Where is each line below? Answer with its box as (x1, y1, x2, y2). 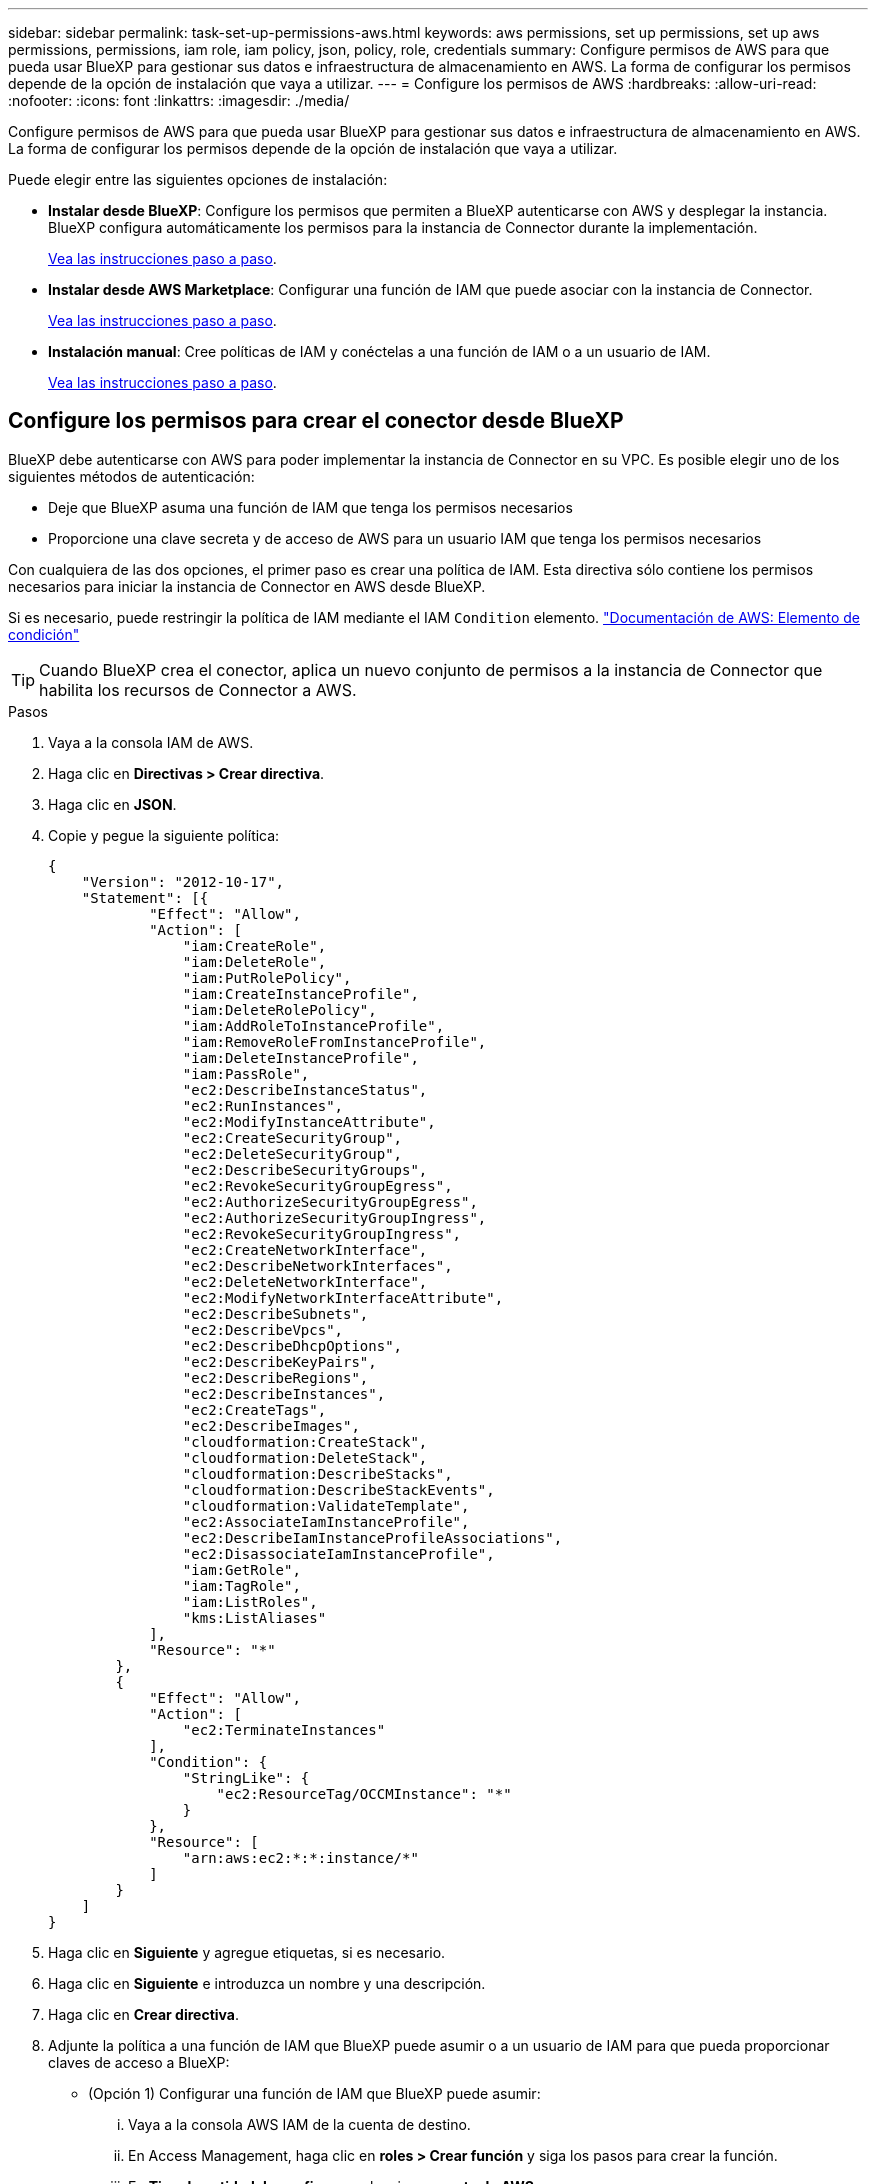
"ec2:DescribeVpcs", (182, 1321, 344, 1338)
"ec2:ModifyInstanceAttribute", (182, 1113, 436, 1130)
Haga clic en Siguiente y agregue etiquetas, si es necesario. (48, 1943, 446, 1961)
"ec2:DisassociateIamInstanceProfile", (182, 1545, 495, 1562)
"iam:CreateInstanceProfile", (182, 985, 419, 1002)
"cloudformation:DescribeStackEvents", (182, 1481, 495, 1498)
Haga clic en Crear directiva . (48, 2005, 239, 2023)
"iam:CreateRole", (182, 937, 327, 954)
